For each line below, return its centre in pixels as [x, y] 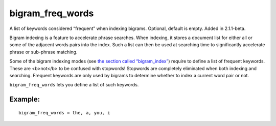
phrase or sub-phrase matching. [43, 52]
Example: [25, 99]
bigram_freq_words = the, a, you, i [64, 113]
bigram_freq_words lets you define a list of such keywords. [74, 85]
